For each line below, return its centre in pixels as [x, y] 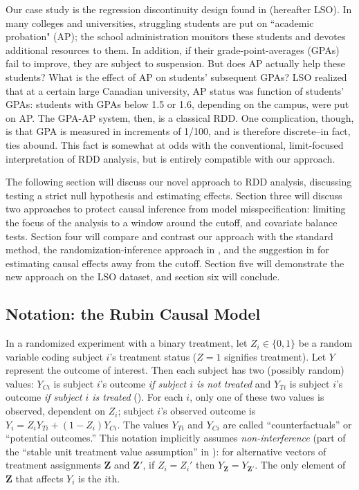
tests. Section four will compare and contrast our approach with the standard [169, 236]
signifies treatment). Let [275, 356]
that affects [39, 479]
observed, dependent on [56, 411]
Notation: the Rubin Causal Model [133, 314]
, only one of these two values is [257, 397]
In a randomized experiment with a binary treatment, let [127, 343]
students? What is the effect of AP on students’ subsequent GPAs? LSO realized [176, 76]
